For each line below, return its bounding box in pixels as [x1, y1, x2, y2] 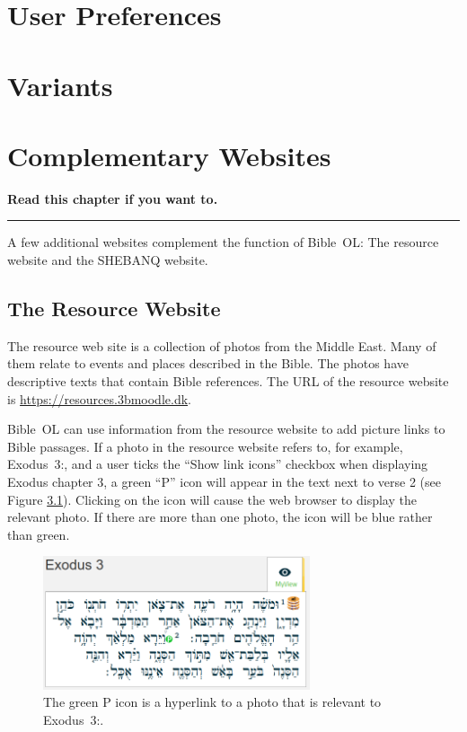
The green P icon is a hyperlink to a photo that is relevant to [43, 692, 382, 711]
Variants [7, 66, 113, 103]
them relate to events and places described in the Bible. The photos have [7, 354, 409, 373]
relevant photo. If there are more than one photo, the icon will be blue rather [7, 507, 433, 526]
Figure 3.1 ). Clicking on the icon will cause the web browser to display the [7, 489, 417, 508]
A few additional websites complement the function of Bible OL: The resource [7, 233, 439, 251]
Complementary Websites [7, 137, 331, 173]
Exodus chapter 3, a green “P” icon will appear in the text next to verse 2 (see [7, 472, 441, 491]
